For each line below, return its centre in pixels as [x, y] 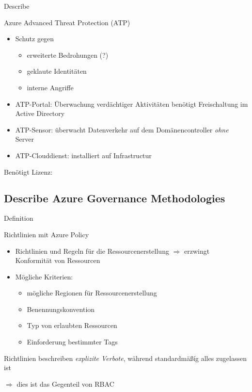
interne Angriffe [50, 87]
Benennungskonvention [61, 309]
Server [24, 139]
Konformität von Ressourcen [58, 260]
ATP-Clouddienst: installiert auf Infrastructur [83, 155]
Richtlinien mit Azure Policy [47, 234]
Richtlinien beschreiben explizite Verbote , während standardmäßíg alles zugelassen [126, 358]
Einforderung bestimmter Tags [72, 342]
